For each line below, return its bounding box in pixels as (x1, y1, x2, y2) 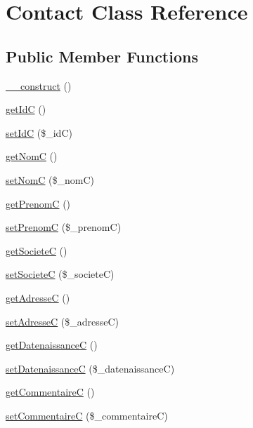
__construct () (6, 78, 72, 93)
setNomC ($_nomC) (6, 172, 95, 187)
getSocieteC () (6, 243, 67, 258)
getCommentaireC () (6, 384, 95, 399)
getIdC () (6, 102, 46, 116)
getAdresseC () (6, 290, 70, 305)
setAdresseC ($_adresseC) (6, 314, 119, 328)
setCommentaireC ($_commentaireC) (6, 408, 168, 422)
